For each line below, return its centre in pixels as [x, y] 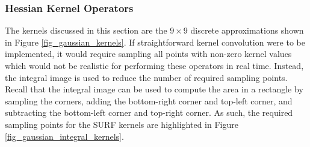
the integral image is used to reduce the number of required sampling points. [146, 77]
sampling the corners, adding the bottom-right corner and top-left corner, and [149, 100]
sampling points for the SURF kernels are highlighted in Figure [122, 124]
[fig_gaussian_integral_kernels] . [64, 136]
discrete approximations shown [247, 30]
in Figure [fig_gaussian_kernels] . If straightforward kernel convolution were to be [155, 42]
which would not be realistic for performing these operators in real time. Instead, [154, 65]
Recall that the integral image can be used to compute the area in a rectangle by [154, 89]
